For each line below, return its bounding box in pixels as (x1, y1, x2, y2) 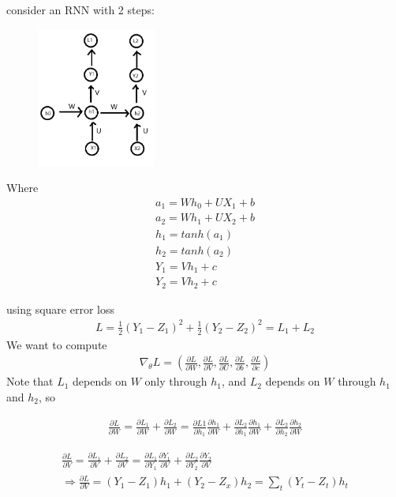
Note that (6, 373, 54, 390)
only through (144, 373, 207, 390)
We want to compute (6, 336, 107, 352)
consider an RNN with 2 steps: (6, 2, 155, 17)
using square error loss (6, 300, 114, 317)
